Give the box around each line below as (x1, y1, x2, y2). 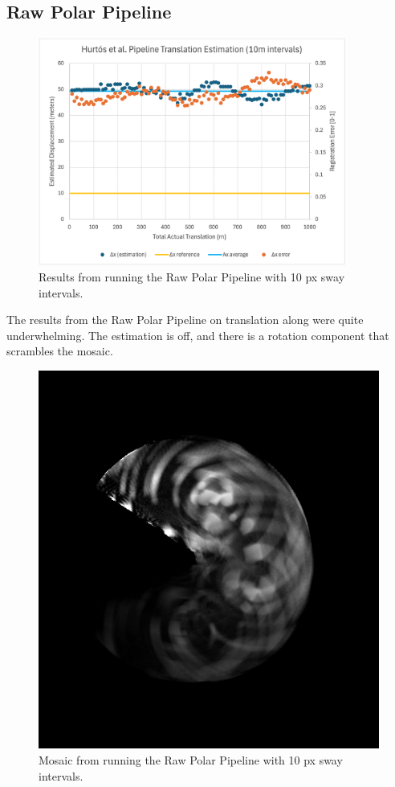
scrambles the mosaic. (6, 342, 113, 359)
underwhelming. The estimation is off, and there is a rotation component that (6, 326, 389, 343)
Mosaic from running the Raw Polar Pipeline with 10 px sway (39, 752, 343, 769)
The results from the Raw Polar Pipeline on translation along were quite (6, 311, 364, 328)
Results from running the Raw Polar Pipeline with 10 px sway (39, 268, 345, 285)
